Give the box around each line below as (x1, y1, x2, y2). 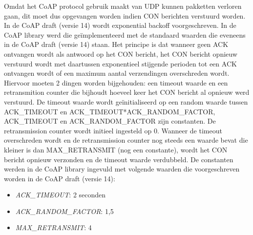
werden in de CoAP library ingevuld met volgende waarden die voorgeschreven (4, 164, 240, 174)
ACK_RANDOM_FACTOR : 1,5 (15, 206, 114, 216)
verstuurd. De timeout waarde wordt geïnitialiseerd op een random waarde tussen (4, 96, 248, 107)
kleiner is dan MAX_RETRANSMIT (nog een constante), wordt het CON (4, 144, 228, 154)
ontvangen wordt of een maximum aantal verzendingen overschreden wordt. (4, 68, 230, 78)
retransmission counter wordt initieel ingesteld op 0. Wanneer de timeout (4, 125, 222, 135)
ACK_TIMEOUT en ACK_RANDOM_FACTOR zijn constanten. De (4, 116, 216, 126)
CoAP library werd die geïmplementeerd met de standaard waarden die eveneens (4, 29, 246, 40)
